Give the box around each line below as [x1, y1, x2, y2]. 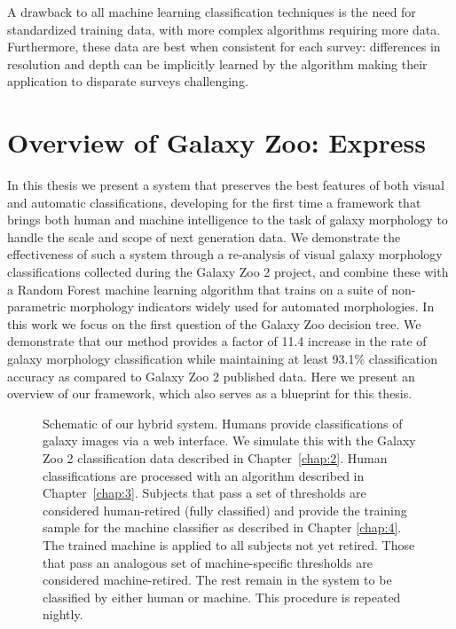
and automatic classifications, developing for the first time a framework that [7, 193, 421, 211]
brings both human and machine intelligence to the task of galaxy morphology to [7, 210, 448, 229]
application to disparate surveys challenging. [7, 72, 248, 90]
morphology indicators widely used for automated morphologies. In [69, 297, 435, 316]
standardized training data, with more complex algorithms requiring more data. [7, 20, 441, 38]
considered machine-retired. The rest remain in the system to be [43, 570, 392, 589]
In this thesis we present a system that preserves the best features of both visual [7, 176, 444, 194]
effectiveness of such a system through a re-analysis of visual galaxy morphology [7, 245, 443, 263]
